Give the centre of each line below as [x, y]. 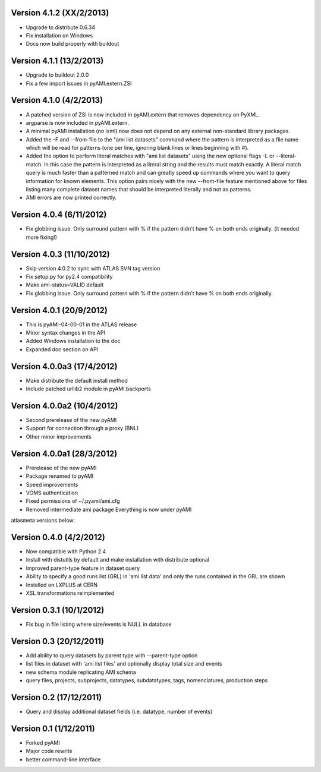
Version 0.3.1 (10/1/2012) [58, 610]
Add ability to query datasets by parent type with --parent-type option [112, 655]
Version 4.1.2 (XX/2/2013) [60, 13]
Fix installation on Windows [59, 35]
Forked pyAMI [43, 742]
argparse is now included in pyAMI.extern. [77, 122]
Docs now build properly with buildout [73, 44]
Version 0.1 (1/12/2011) [53, 728]
